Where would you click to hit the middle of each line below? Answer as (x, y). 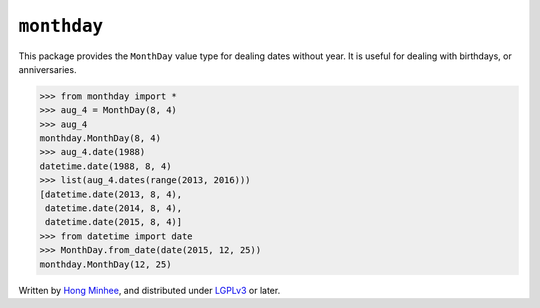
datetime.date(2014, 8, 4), (114, 208)
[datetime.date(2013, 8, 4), (111, 194)
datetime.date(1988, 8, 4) (105, 166)
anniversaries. (47, 69)
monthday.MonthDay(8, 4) (100, 138)
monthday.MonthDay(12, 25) (105, 264)
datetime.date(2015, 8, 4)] (114, 222)
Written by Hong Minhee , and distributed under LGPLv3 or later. (149, 290)
